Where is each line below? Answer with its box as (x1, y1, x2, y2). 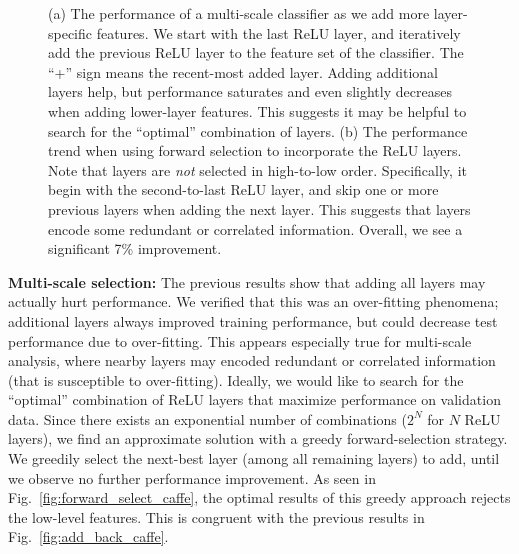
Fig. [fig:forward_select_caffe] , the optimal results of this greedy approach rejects (8, 487, 511, 508)
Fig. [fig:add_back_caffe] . (8, 526, 169, 547)
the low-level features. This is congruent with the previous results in (8, 506, 425, 527)
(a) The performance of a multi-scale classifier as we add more (48, 3, 430, 23)
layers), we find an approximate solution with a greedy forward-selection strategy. (8, 428, 508, 449)
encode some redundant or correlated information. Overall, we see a (48, 218, 463, 239)
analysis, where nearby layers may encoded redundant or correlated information (8, 350, 496, 371)
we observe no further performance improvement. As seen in (8, 467, 376, 488)
